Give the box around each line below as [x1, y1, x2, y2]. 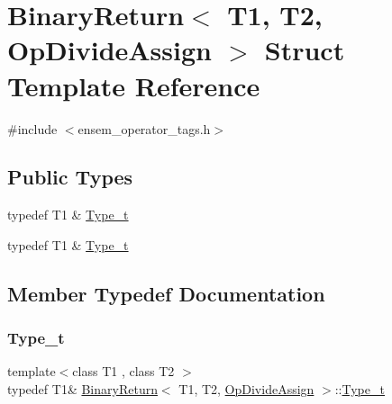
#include [7, 119, 58, 138]
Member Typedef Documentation [7, 279, 325, 307]
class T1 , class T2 [72, 362, 175, 381]
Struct [264, 31, 345, 68]
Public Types [7, 163, 133, 191]
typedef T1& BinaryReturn [7, 380, 158, 399]
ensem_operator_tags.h [77, 119, 211, 138]
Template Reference [7, 67, 260, 103]
